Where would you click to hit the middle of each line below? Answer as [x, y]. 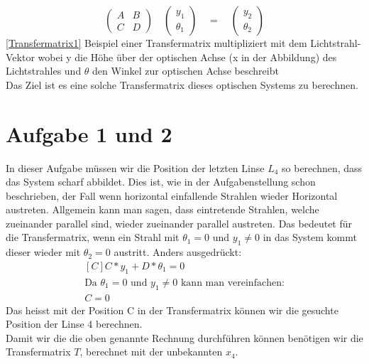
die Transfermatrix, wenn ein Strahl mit [93, 237]
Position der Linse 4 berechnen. [74, 324]
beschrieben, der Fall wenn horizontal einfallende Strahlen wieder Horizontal [172, 195]
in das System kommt [310, 237]
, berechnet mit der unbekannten [151, 352]
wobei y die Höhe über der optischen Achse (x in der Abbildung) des [187, 57]
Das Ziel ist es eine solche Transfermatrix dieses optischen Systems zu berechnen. [182, 84]
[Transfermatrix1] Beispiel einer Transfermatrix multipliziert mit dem [156, 43]
